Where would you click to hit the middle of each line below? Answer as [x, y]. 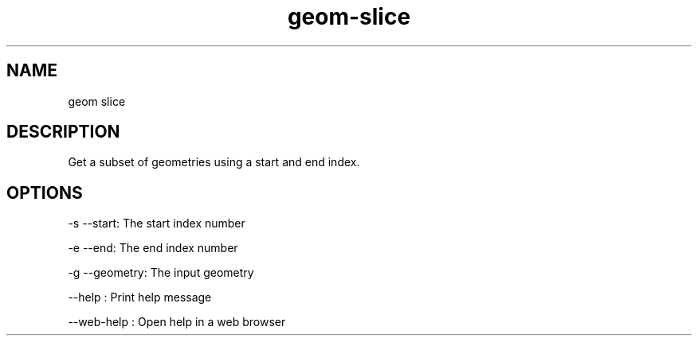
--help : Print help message [140, 297]
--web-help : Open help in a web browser [177, 322]
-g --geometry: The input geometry [161, 273]
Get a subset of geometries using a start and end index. [214, 162]
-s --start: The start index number [157, 223]
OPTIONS [45, 192]
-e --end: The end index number [153, 248]
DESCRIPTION [63, 132]
